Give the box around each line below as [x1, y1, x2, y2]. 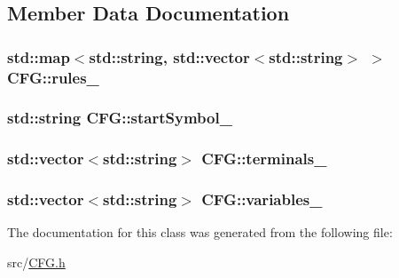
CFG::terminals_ [201, 147, 327, 170]
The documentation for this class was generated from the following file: [7, 223, 393, 242]
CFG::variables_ [201, 188, 323, 210]
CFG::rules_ [7, 66, 99, 88]
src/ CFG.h [7, 253, 66, 272]
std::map [7, 45, 70, 68]
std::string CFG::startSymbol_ [7, 107, 232, 129]
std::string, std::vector [89, 45, 250, 68]
